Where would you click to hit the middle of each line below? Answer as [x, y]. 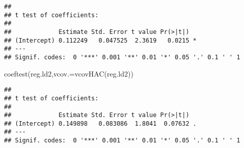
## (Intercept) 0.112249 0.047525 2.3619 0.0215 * [100, 40]
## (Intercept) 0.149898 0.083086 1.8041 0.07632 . [100, 123]
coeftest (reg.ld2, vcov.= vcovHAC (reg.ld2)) [69, 73]
